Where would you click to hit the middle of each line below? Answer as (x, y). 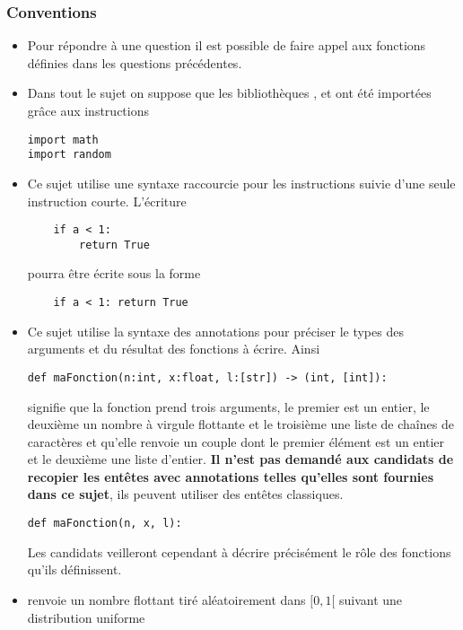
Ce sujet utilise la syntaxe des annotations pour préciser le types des (215, 331)
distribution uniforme (86, 617)
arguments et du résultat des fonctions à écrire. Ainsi (174, 349)
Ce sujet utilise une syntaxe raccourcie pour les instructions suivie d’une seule (241, 183)
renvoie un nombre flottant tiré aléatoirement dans (166, 599)
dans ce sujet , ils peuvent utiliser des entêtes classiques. (185, 494)
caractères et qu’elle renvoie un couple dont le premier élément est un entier (236, 441)
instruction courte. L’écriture (107, 201)
